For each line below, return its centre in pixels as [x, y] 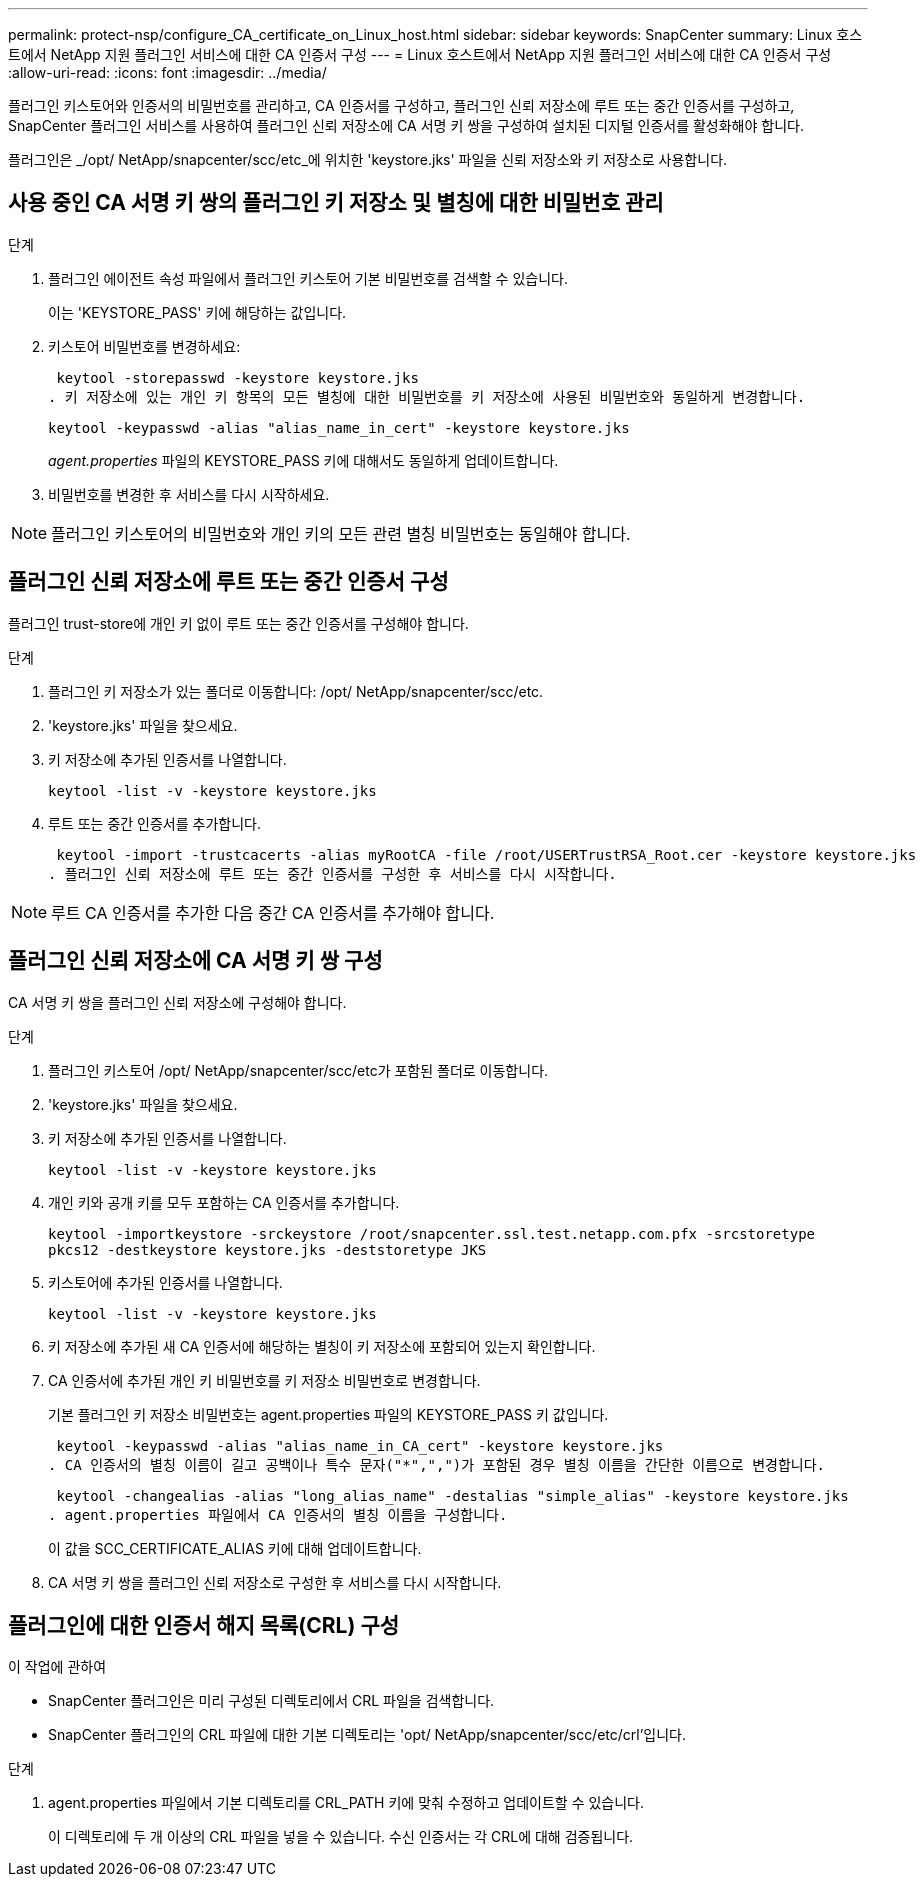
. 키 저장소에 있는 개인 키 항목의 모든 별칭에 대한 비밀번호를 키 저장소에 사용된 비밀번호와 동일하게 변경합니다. [427, 396]
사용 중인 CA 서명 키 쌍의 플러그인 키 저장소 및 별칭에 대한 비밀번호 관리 [336, 203]
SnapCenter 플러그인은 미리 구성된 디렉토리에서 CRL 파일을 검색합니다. [271, 1701]
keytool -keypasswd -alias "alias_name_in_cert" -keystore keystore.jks [339, 427]
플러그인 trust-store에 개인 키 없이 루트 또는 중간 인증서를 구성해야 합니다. [238, 623]
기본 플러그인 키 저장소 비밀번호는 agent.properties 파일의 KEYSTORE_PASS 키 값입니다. [328, 1414]
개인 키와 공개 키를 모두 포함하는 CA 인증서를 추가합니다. [224, 1202]
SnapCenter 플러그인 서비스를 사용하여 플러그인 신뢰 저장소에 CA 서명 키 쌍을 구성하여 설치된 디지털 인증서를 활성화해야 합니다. [406, 125]
